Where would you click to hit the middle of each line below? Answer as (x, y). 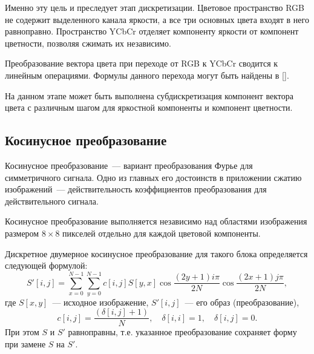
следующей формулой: (46, 265)
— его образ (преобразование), (242, 302)
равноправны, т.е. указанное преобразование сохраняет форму (182, 332)
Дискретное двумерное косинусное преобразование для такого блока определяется (156, 253)
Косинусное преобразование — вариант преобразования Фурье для (129, 165)
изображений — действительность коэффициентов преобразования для (136, 189)
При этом (22, 332)
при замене (25, 344)
